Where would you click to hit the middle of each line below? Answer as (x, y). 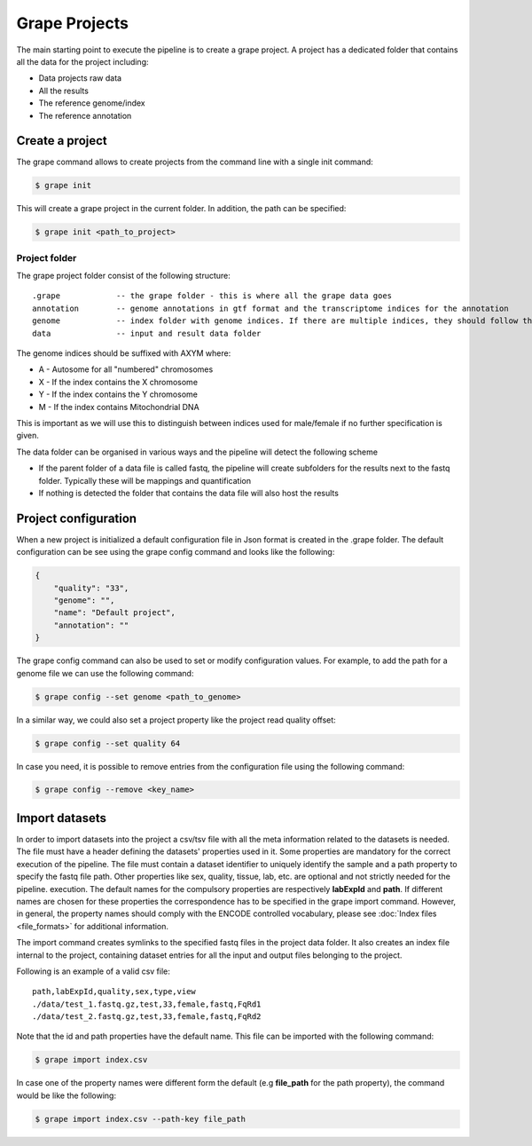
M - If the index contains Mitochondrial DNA (119, 407)
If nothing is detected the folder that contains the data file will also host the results (188, 493)
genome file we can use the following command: (105, 673)
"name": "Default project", (115, 613)
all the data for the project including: (83, 61)
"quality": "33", (91, 588)
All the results (63, 91)
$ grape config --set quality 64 (108, 743)
